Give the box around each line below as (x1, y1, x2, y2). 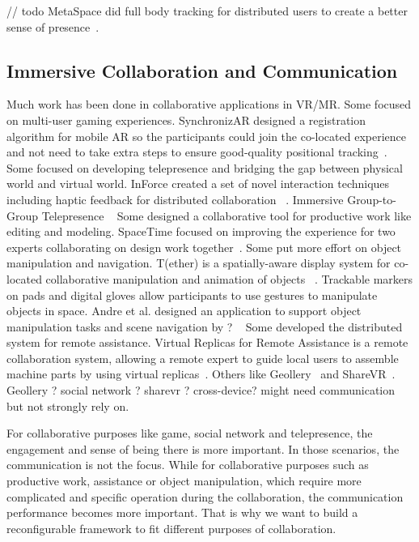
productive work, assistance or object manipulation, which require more (6, 472, 362, 489)
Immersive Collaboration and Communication (6, 58, 398, 83)
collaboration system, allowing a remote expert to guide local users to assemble (6, 349, 399, 366)
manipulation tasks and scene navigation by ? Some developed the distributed (6, 318, 403, 335)
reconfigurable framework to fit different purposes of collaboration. (6, 519, 336, 536)
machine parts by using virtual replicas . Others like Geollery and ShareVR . (6, 365, 396, 382)
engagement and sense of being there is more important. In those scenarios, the (6, 440, 400, 457)
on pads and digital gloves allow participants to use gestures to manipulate (6, 286, 378, 303)
